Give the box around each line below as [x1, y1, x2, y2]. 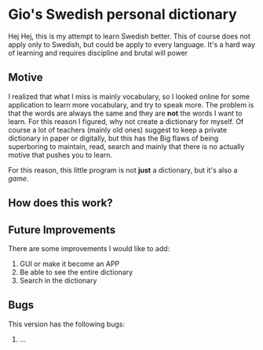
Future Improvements [8, 223, 116, 236]
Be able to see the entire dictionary [19, 267, 133, 276]
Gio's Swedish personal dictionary [8, 5, 237, 24]
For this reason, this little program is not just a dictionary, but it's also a [8, 165, 238, 174]
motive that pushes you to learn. [8, 150, 112, 159]
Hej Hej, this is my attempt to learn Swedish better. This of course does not [8, 31, 251, 41]
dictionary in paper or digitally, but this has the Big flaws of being [8, 133, 219, 143]
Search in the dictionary [19, 275, 97, 285]
